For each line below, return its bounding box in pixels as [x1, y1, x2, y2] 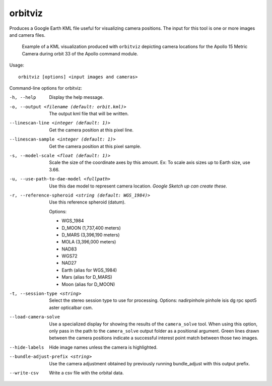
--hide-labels [9, 344, 44, 350]
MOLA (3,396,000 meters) [61, 239, 116, 245]
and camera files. [9, 32, 45, 38]
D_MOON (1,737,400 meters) [61, 225, 121, 231]
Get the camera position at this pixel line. [49, 126, 133, 133]
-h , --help [9, 95, 36, 100]
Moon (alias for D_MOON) [61, 281, 115, 287]
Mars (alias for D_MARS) [61, 274, 113, 280]
